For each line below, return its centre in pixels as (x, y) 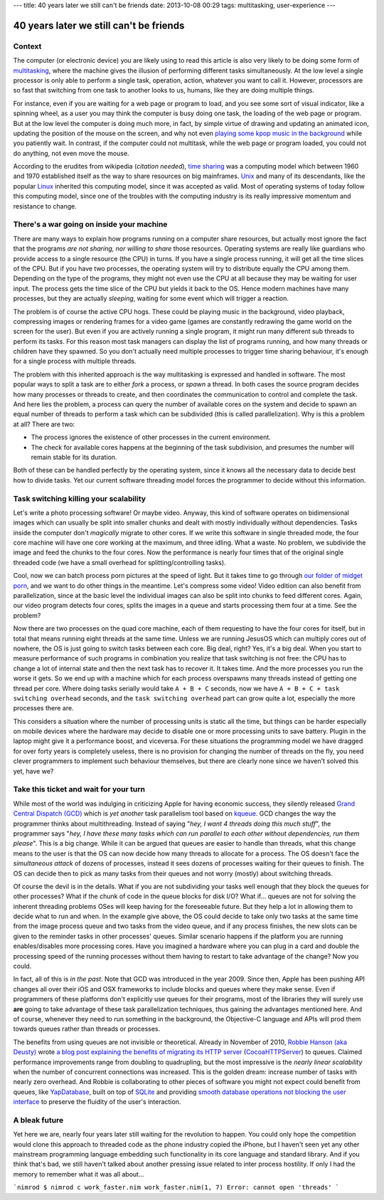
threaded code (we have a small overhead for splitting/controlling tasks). (120, 562)
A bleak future (38, 1120)
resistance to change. (45, 206)
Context (27, 46)
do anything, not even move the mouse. (71, 153)
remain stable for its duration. (74, 457)
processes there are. (43, 708)
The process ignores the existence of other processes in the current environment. (151, 437)
